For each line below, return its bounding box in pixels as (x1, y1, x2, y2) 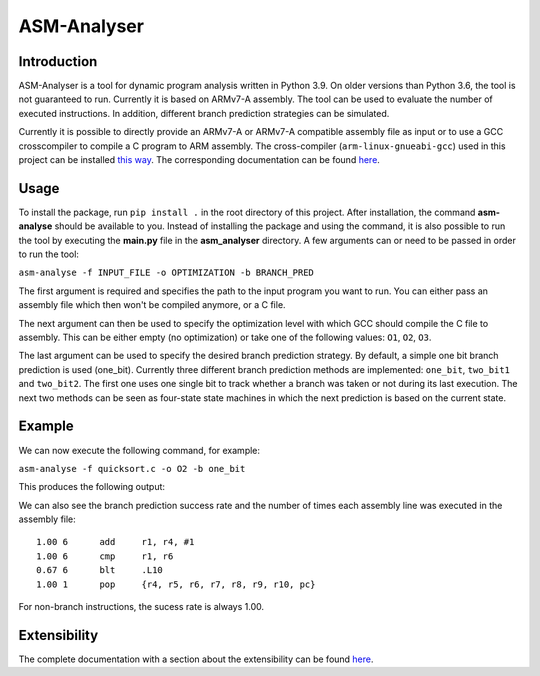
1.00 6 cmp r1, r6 (36, 550, 174, 562)
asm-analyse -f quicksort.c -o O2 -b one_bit (18, 463, 246, 474)
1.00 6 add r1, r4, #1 (36, 536, 195, 548)
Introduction (18, 53, 98, 70)
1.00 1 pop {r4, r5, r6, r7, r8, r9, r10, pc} (36, 578, 316, 590)
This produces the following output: (18, 481, 165, 493)
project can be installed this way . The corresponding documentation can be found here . (18, 154, 380, 166)
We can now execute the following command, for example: (18, 444, 260, 456)
